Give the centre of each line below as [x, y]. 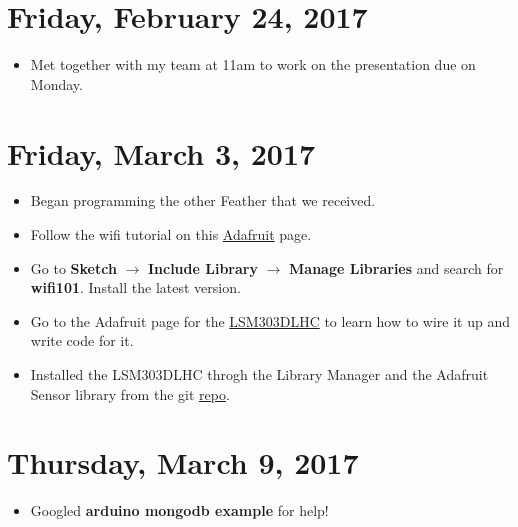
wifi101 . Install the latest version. [135, 287]
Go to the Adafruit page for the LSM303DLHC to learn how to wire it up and [270, 320]
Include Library [202, 267]
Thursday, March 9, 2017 [183, 462]
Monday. [56, 83]
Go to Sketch [73, 267]
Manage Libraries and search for [396, 267]
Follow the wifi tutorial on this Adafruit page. [171, 234]
